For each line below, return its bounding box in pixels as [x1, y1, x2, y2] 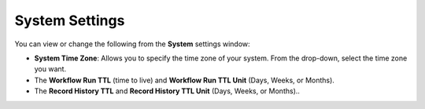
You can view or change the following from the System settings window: [14, 39, 251, 49]
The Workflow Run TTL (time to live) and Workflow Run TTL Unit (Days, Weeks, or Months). [34, 75, 334, 85]
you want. [34, 64, 67, 74]
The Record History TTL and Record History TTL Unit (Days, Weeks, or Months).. [34, 86, 301, 96]
